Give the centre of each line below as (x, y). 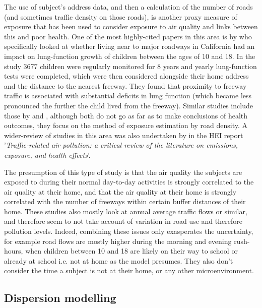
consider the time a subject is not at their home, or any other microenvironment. (129, 270)
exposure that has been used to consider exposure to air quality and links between (131, 26)
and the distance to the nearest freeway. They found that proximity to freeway (125, 85)
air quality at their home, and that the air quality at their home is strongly (120, 191)
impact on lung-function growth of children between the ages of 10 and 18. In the (130, 56)
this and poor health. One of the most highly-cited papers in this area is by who (128, 36)
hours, (14, 251)
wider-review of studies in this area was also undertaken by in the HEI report (124, 135)
